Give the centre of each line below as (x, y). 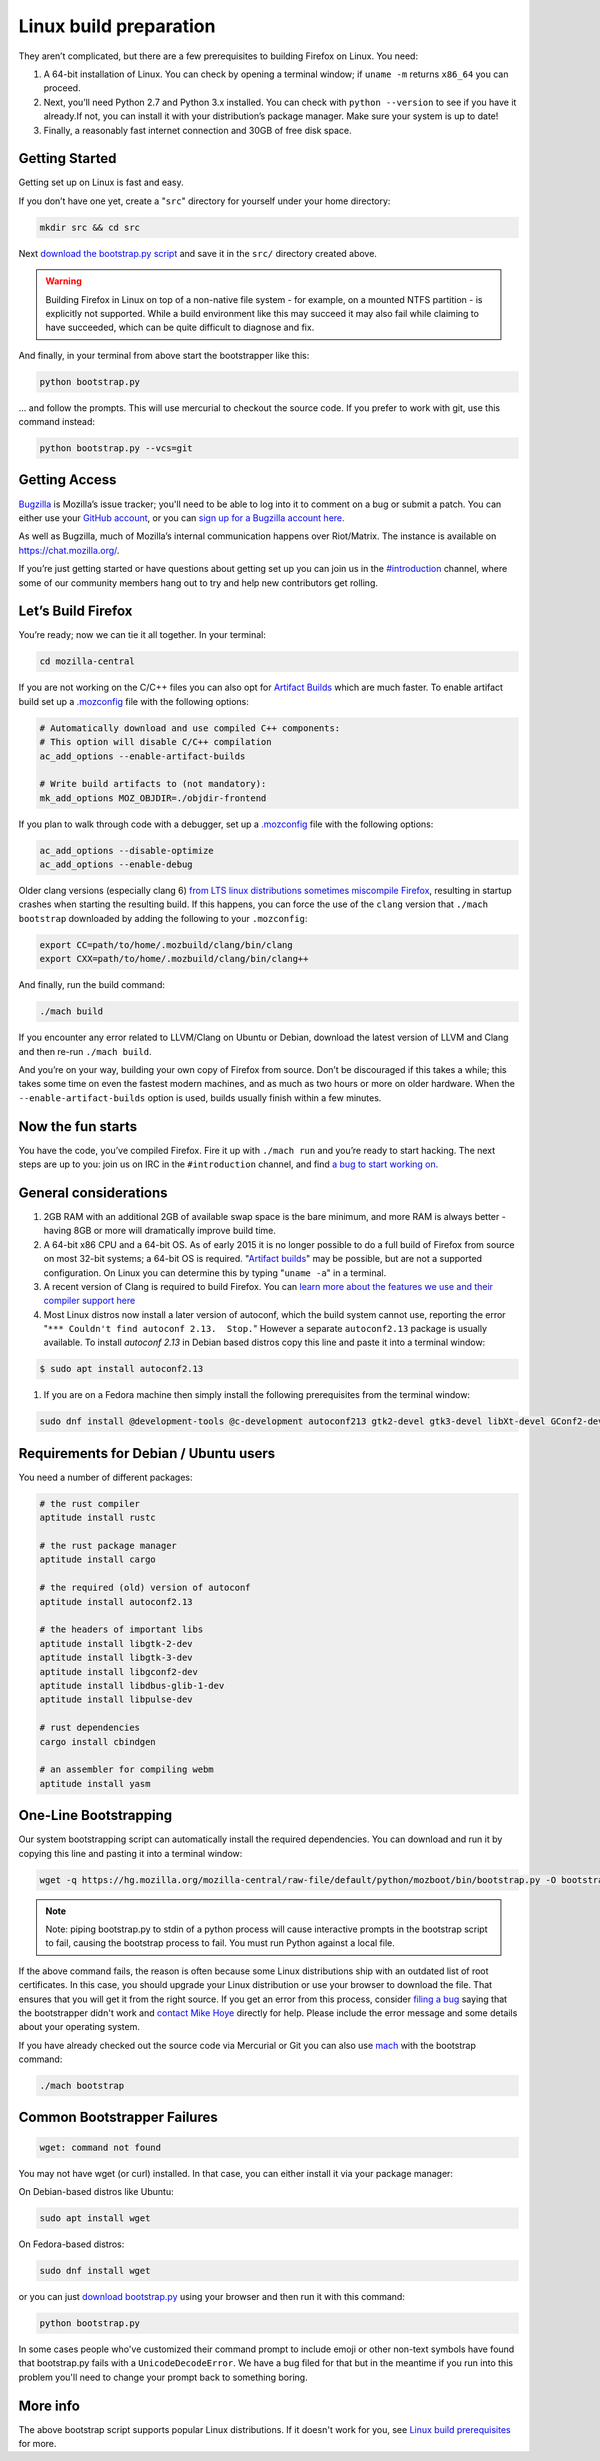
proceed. (62, 88)
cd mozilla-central (87, 661)
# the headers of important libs (121, 1629)
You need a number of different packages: (106, 1477)
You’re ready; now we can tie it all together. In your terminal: (142, 635)
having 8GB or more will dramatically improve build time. (160, 1231)
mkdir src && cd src (89, 227)
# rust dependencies (89, 1728)
